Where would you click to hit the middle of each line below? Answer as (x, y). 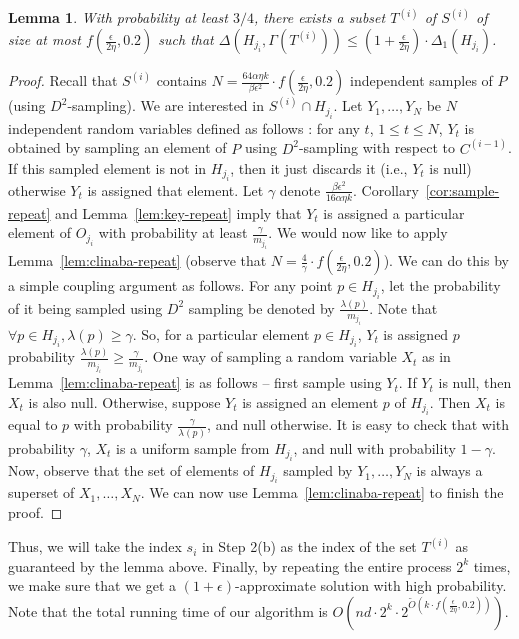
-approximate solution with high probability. (371, 585)
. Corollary (386, 189)
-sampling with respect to (377, 147)
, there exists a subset (319, 17)
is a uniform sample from (193, 447)
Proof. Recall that (63, 80)
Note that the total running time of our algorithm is (168, 610)
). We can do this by (446, 260)
